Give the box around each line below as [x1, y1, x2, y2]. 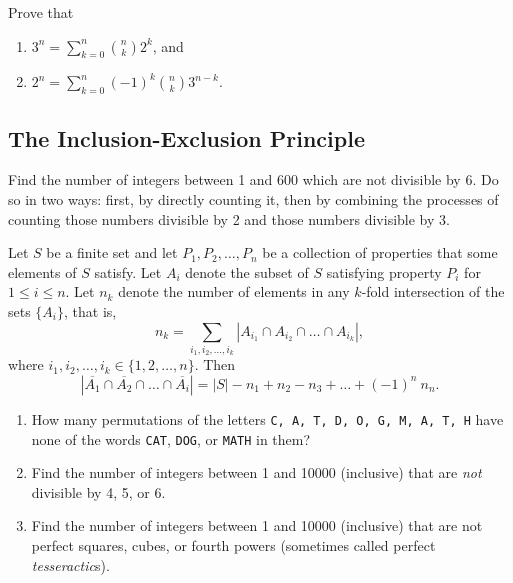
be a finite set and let [46, 242, 178, 263]
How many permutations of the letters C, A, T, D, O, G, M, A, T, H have [31, 408, 504, 429]
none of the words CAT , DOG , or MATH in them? [31, 428, 311, 449]
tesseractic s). [31, 554, 110, 575]
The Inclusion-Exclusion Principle [8, 122, 365, 153]
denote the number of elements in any [118, 281, 350, 302]
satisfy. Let [94, 261, 162, 282]
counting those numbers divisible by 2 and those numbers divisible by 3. [8, 208, 450, 229]
